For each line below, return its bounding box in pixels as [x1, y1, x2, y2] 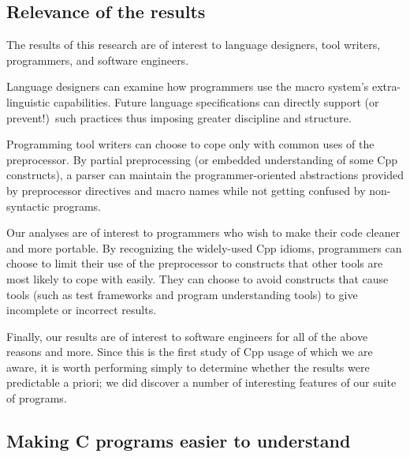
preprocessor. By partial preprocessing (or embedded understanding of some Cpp [6, 151, 398, 167]
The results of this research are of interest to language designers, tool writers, [6, 36, 381, 53]
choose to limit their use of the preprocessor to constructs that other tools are [6, 255, 383, 272]
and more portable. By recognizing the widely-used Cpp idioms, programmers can [6, 239, 402, 256]
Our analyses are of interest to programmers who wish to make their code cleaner [6, 224, 401, 241]
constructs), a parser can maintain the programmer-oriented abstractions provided [6, 167, 404, 183]
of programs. [6, 390, 67, 406]
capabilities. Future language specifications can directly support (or [53, 93, 379, 110]
